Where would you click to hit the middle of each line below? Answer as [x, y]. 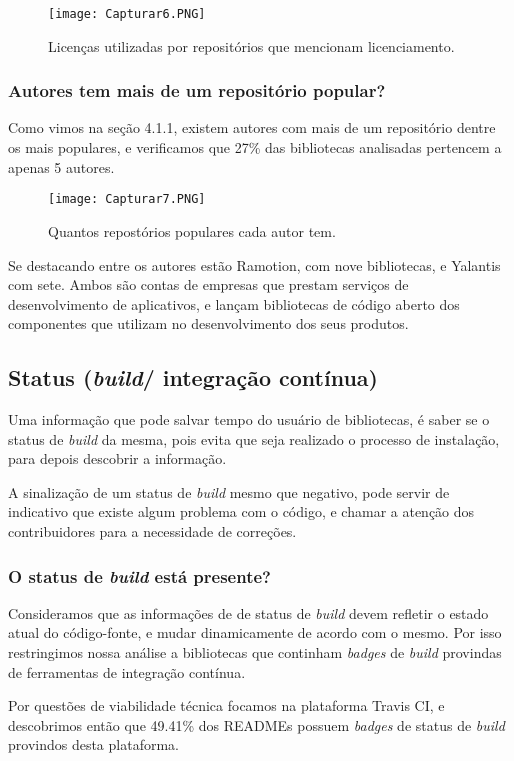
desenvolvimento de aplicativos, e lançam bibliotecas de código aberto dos [234, 303]
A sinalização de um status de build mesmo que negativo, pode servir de [229, 491]
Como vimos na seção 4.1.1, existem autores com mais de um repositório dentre [252, 127]
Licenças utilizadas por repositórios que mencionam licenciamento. [251, 45]
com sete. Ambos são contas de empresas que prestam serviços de [208, 284]
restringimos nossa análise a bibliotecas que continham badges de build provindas [255, 652]
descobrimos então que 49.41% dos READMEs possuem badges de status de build [256, 724]
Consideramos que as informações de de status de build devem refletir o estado [248, 612]
